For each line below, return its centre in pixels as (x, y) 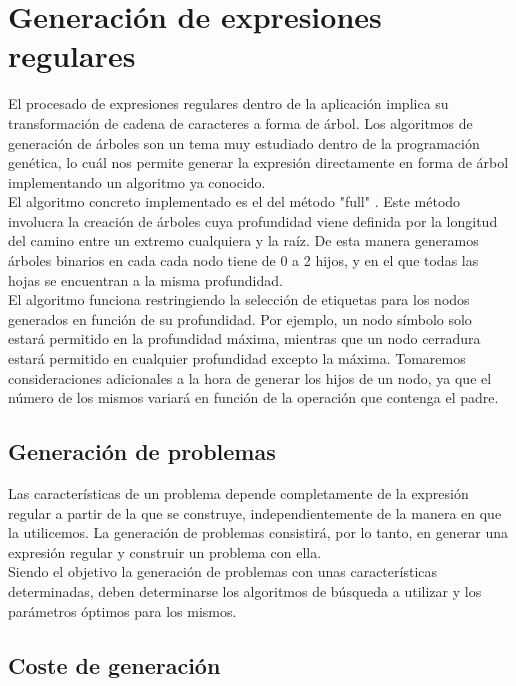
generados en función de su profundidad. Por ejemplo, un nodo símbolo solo (240, 318)
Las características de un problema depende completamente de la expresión (238, 493)
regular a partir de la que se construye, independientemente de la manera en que (255, 512)
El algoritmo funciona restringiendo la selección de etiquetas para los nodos (239, 299)
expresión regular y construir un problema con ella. (165, 551)
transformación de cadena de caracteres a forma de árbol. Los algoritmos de (240, 122)
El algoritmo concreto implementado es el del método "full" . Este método (234, 201)
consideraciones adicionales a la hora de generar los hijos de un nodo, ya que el (250, 377)
